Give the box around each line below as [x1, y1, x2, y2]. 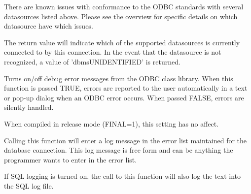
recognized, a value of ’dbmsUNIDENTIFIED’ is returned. [4, 56, 180, 66]
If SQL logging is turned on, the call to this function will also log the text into [4, 171, 241, 181]
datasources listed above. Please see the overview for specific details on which [4, 11, 238, 21]
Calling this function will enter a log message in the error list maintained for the [4, 135, 247, 145]
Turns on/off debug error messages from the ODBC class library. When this [4, 73, 233, 83]
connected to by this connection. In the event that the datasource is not [4, 47, 221, 57]
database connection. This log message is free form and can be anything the [4, 145, 233, 155]
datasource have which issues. [4, 21, 93, 31]
